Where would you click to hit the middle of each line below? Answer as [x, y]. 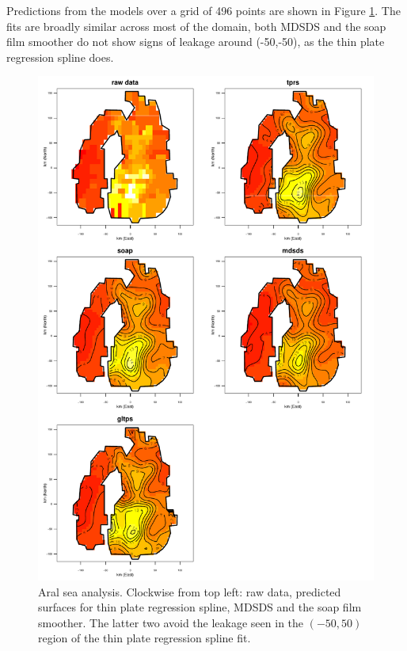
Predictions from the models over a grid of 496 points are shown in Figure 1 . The [203, 10]
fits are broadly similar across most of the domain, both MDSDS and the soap [196, 26]
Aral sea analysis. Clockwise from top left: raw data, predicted [190, 591]
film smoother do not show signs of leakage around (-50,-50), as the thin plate [196, 42]
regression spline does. [60, 57]
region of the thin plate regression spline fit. [145, 638]
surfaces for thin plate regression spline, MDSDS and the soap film [200, 607]
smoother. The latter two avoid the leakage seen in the [171, 622]
